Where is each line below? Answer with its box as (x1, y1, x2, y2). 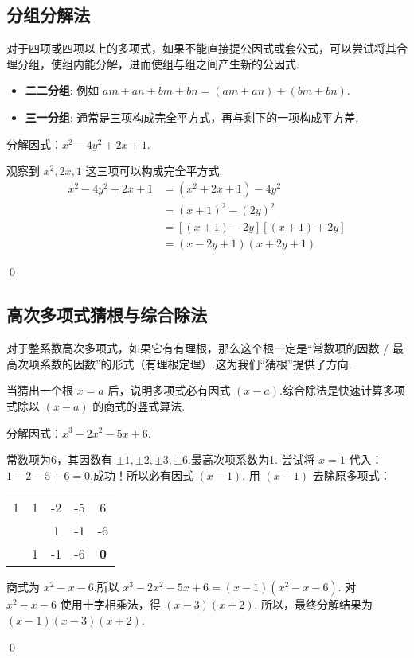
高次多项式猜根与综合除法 (6, 302, 207, 327)
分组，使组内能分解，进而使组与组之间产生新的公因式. (17, 55, 299, 72)
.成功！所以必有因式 (90, 466, 193, 483)
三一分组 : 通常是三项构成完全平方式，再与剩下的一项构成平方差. (25, 108, 359, 125)
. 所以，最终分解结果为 (254, 596, 373, 613)
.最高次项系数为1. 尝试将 (188, 451, 315, 468)
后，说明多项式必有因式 (107, 382, 231, 399)
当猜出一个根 (6, 382, 73, 399)
